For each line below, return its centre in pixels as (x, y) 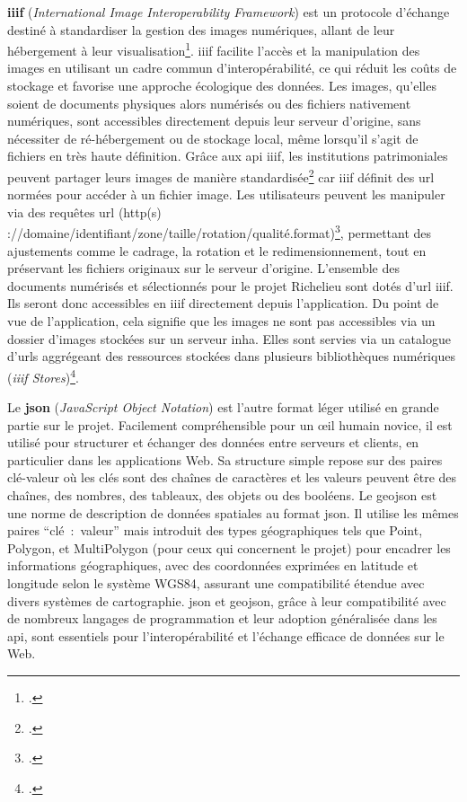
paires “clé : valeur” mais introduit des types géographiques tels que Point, (215, 530)
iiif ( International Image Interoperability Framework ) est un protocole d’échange (229, 12)
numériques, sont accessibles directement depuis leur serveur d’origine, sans (214, 121)
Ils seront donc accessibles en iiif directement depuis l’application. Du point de (223, 303)
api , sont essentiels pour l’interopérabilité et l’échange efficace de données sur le (226, 635)
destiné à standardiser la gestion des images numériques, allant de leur (201, 29)
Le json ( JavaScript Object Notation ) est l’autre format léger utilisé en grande (223, 407)
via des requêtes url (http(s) (84, 212)
